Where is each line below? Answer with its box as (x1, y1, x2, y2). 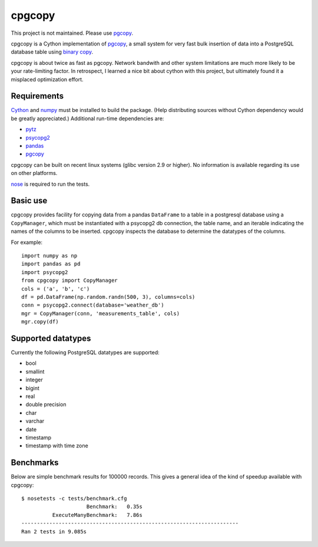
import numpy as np (21, 252, 78, 259)
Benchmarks (11, 457, 59, 468)
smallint (25, 368, 45, 375)
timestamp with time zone (25, 442, 88, 449)
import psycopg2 (21, 269, 68, 275)
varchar (25, 417, 45, 424)
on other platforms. (11, 170, 58, 177)
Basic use (11, 196, 48, 206)
